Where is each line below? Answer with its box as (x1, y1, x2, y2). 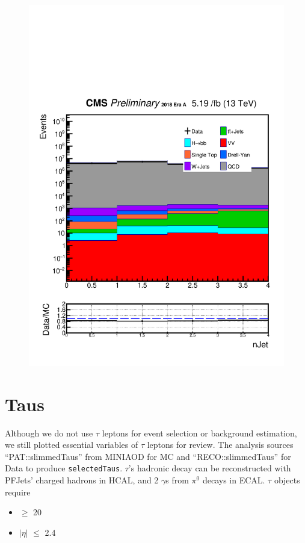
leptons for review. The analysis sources (147, 438, 294, 451)
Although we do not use (5, 426, 93, 439)
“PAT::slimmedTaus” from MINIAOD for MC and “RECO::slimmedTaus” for (5, 450, 291, 462)
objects (274, 474, 300, 486)
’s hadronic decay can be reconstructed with (128, 462, 291, 474)
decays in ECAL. (202, 474, 265, 486)
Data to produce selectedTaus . (5, 462, 123, 474)
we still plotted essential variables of (5, 438, 138, 451)
